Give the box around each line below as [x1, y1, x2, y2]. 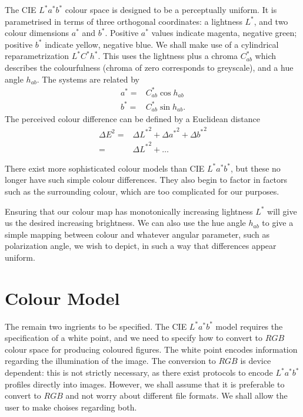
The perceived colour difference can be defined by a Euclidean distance [5, 113, 260, 125]
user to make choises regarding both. [5, 400, 137, 413]
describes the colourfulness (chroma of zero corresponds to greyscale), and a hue [5, 61, 294, 73]
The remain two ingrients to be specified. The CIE [5, 320, 187, 332]
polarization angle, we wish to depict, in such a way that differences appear [5, 239, 277, 252]
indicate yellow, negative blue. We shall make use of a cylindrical [45, 38, 279, 50]
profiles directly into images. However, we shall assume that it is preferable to [5, 377, 285, 390]
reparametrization [5, 50, 69, 62]
